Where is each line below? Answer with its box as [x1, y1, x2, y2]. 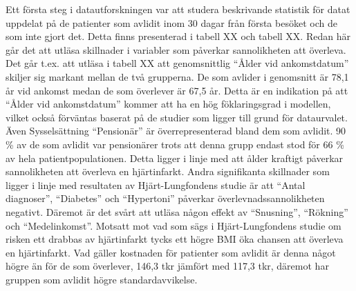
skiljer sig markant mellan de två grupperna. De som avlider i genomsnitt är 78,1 [6, 69, 349, 83]
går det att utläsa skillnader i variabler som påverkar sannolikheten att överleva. [6, 42, 346, 57]
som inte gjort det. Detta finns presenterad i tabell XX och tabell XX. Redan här [6, 29, 350, 43]
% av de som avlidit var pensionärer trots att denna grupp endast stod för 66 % [6, 137, 344, 151]
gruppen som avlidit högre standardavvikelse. [6, 272, 198, 286]
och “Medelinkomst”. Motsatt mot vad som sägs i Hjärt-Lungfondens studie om [6, 218, 341, 232]
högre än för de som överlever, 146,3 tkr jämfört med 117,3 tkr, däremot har [6, 259, 329, 273]
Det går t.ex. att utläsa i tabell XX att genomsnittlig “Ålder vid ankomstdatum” [6, 56, 349, 70]
